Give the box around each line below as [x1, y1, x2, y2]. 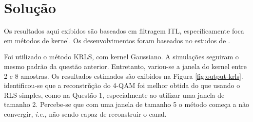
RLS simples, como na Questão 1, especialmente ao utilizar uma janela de [4, 89, 225, 100]
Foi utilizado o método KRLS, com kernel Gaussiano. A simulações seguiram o [4, 52, 239, 62]
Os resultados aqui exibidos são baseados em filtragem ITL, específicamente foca [4, 26, 244, 36]
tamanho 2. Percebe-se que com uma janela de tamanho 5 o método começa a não [4, 99, 250, 109]
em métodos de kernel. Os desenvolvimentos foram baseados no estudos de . [4, 35, 230, 45]
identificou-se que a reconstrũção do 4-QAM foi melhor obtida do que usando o [4, 80, 240, 90]
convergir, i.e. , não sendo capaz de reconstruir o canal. [4, 108, 167, 119]
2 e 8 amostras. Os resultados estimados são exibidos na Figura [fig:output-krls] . [4, 70, 243, 81]
